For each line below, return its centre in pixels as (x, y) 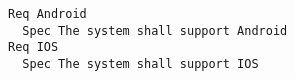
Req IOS (33, 47)
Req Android (47, 14)
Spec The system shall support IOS (140, 63)
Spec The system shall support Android (155, 30)
